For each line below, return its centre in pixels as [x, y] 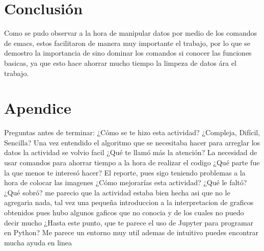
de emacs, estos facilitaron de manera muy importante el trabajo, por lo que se [127, 43]
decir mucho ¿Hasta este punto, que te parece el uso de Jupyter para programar [129, 222]
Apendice [38, 108]
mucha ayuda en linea [38, 242]
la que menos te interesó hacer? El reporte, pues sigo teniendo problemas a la [125, 172]
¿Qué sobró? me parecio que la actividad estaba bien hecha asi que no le [117, 192]
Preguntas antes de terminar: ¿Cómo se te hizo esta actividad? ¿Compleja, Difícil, [132, 132]
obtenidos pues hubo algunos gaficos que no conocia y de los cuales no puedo [124, 212]
